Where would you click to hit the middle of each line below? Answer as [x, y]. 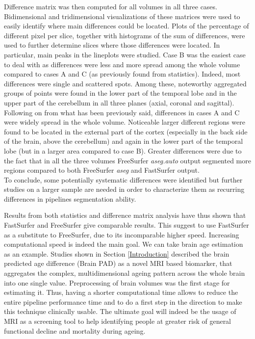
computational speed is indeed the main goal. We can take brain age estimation [124, 244]
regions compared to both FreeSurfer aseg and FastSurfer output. [102, 170]
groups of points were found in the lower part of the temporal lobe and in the [120, 93]
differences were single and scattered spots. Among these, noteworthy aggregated [125, 83]
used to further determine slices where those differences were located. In [112, 45]
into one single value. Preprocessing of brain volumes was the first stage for [117, 282]
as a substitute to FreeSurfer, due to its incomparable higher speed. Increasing [122, 234]
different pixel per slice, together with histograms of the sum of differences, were [125, 35]
